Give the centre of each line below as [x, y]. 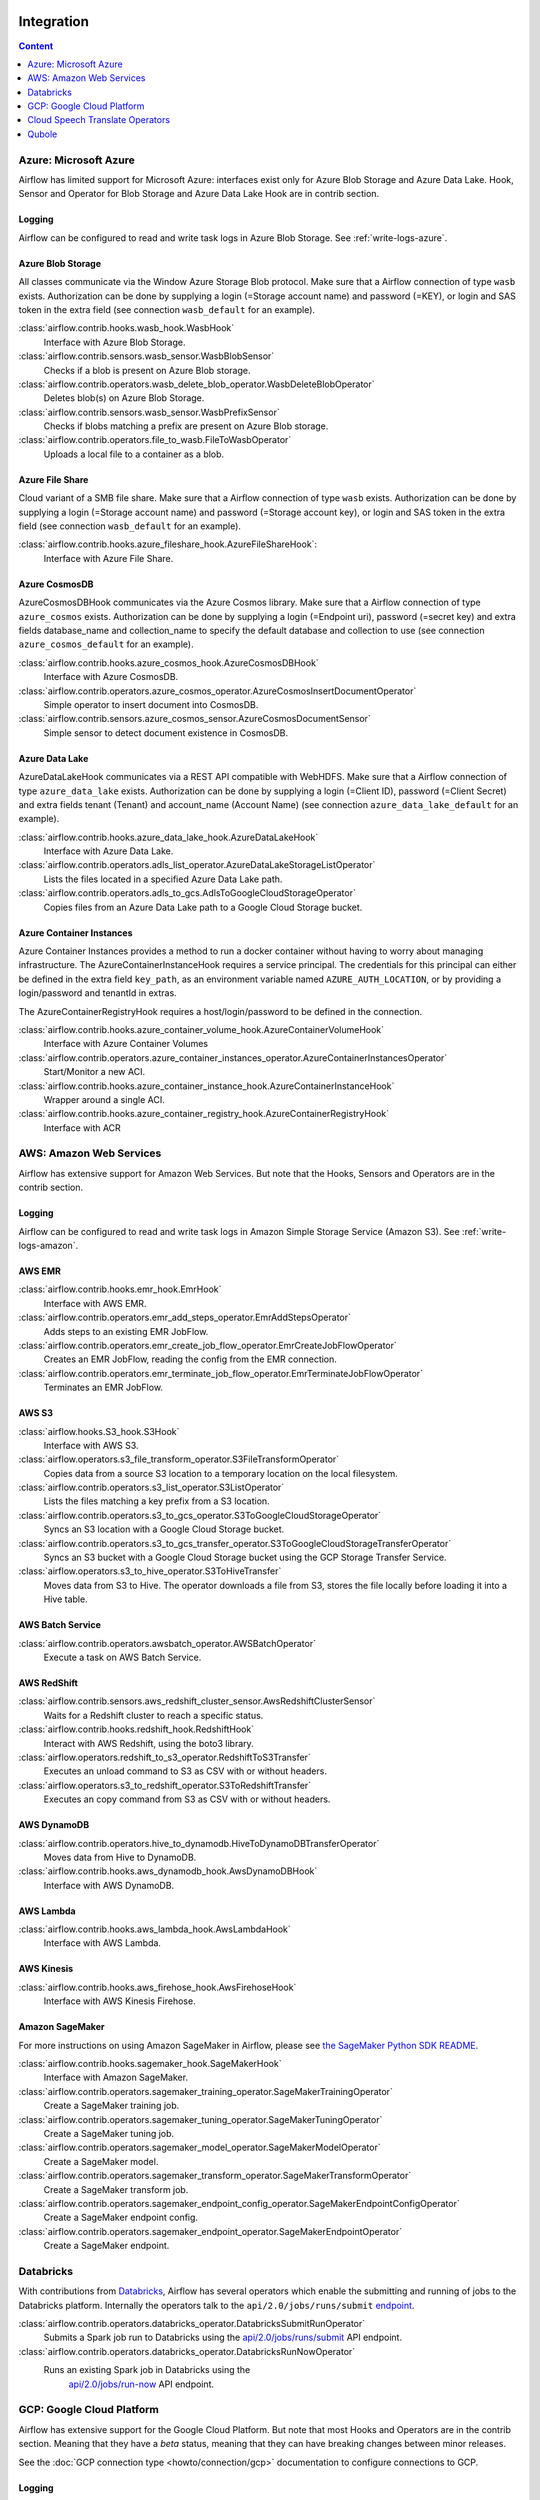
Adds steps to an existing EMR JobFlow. [126, 1331]
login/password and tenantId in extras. [97, 993]
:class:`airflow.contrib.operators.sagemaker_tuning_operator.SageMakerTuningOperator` [200, 2119]
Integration [54, 21]
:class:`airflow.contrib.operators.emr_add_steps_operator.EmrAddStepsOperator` [185, 1317]
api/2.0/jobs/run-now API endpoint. [141, 2384]
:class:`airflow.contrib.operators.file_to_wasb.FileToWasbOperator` [155, 440]
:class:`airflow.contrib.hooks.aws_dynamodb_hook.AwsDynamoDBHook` [168, 1871]
